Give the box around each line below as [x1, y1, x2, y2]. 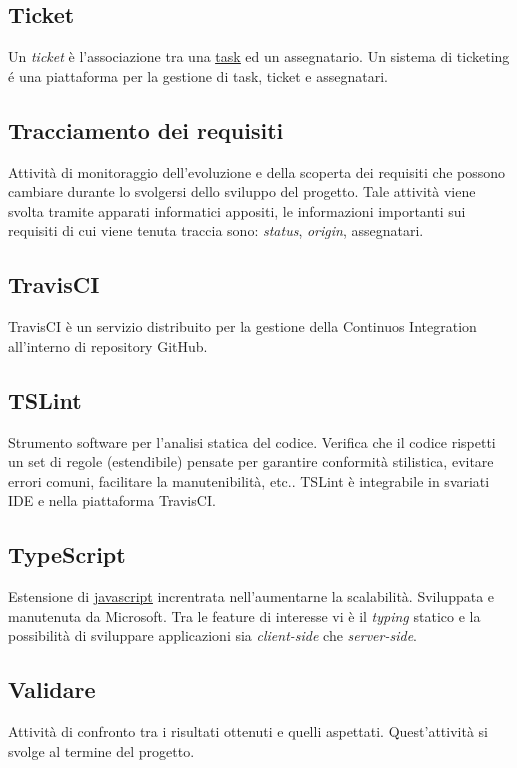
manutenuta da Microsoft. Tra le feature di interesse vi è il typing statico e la [8, 605, 481, 626]
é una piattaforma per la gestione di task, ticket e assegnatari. [8, 65, 388, 86]
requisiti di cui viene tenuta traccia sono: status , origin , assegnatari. [8, 220, 424, 241]
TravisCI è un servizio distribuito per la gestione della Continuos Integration [8, 316, 477, 337]
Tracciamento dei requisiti [8, 114, 284, 145]
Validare [8, 674, 96, 705]
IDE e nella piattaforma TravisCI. [8, 490, 216, 511]
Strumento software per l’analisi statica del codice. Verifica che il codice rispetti [8, 431, 496, 452]
